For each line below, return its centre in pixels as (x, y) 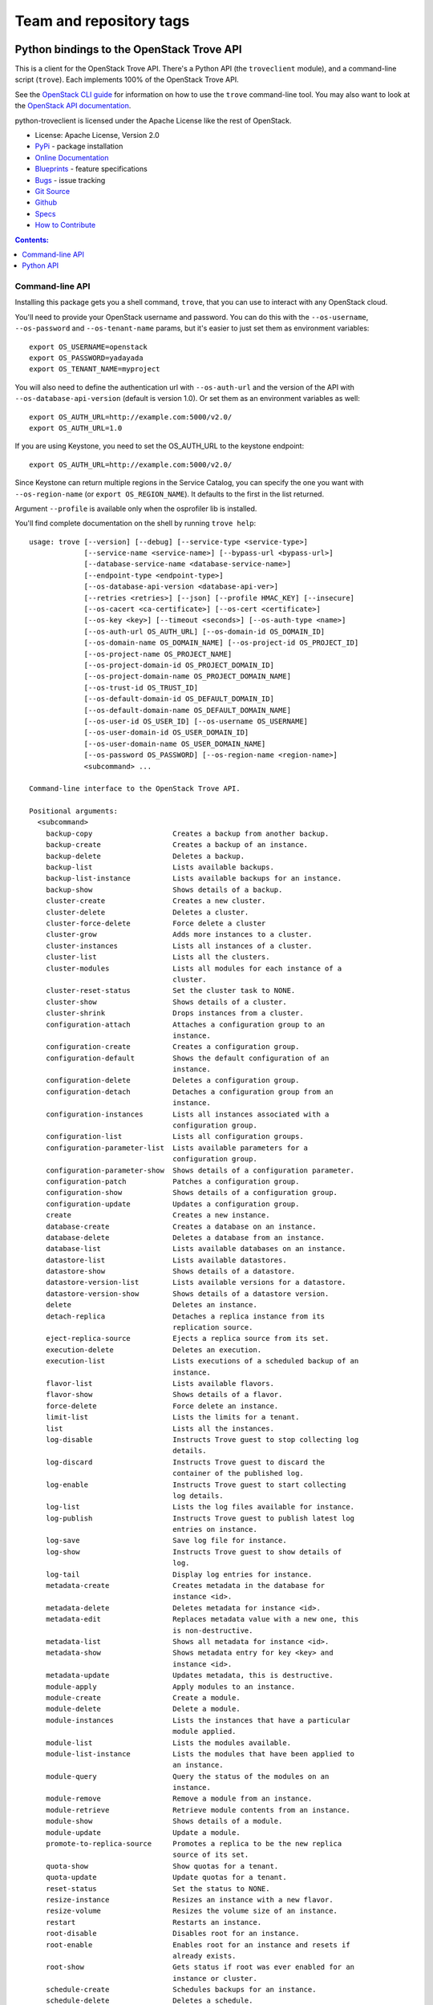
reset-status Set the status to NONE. (158, 1888)
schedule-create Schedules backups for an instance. (181, 1990)
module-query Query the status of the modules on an (187, 1776)
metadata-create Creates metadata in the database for (185, 1586)
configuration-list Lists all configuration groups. (174, 1136)
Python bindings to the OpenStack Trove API (128, 49)
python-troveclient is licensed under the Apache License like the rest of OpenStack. (153, 120)
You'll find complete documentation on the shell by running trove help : (136, 523)
